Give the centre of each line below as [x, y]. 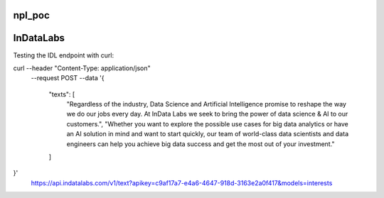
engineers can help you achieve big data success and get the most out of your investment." [201, 144]
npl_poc [31, 15]
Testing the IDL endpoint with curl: [63, 55]
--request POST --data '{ [68, 78]
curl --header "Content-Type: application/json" [82, 68]
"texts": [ [62, 94]
